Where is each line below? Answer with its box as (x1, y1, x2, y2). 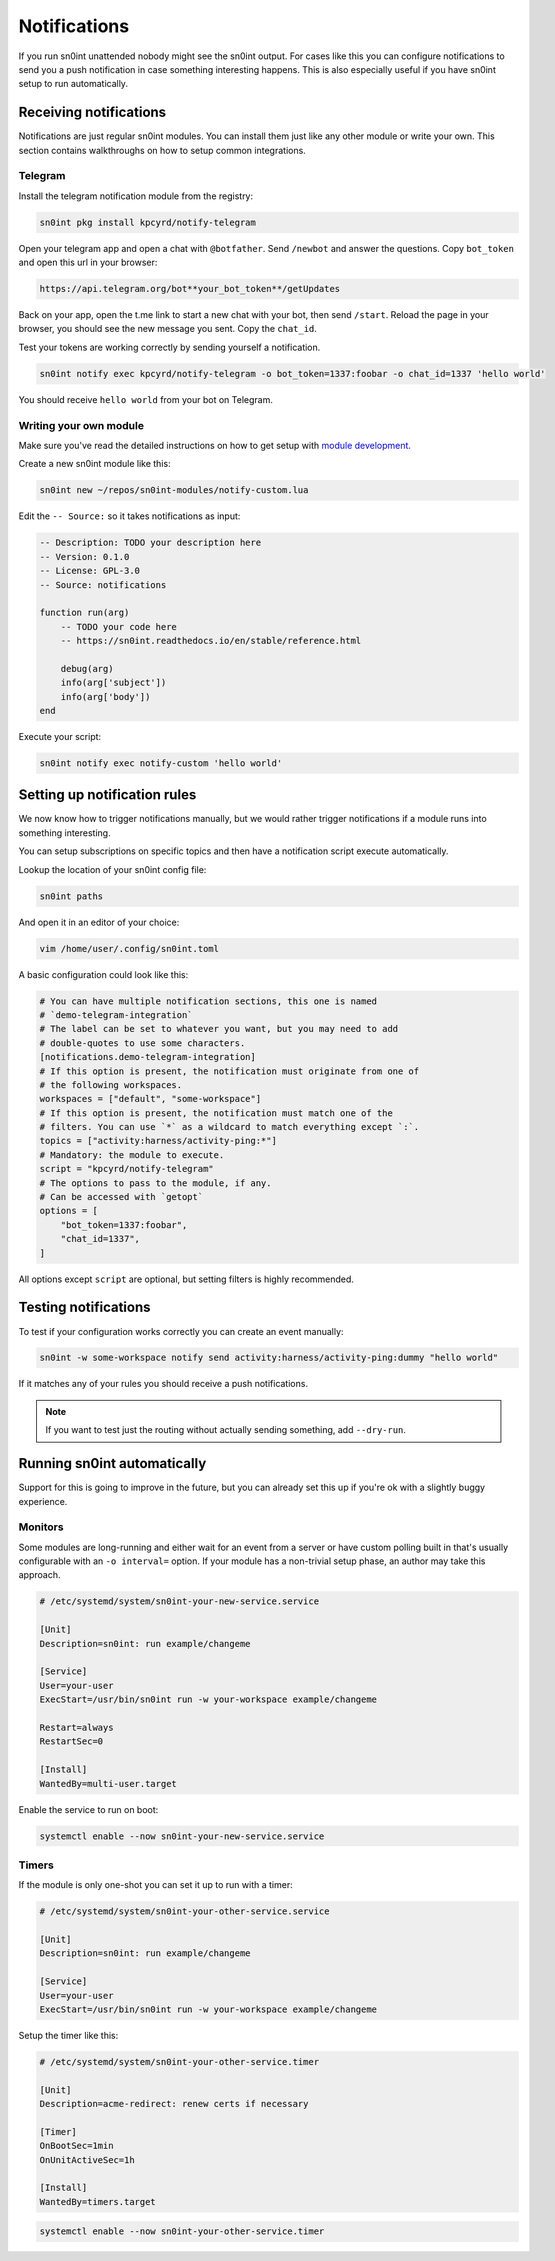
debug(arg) (60, 663, 114, 674)
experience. (18, 1495, 68, 1507)
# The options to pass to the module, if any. (39, 1177, 272, 1189)
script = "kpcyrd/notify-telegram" (39, 1163, 214, 1175)
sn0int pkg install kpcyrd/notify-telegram (39, 216, 257, 228)
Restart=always (39, 1721, 114, 1733)
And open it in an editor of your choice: (18, 916, 180, 928)
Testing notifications (18, 1299, 151, 1316)
